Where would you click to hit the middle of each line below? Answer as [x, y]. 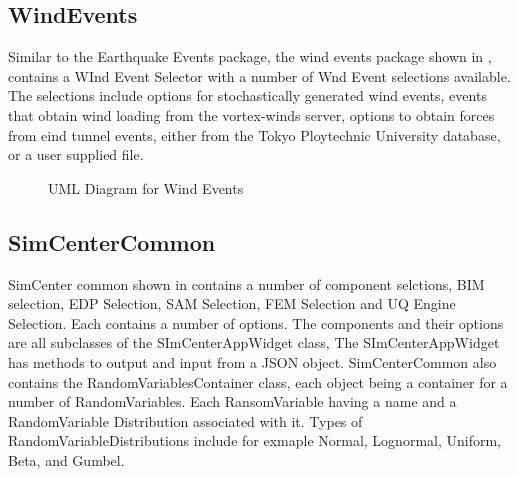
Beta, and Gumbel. [66, 459]
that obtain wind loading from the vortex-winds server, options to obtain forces [251, 114]
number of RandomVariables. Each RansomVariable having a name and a [232, 401]
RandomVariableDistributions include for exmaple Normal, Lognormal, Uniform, [254, 440]
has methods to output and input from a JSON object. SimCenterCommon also [252, 361]
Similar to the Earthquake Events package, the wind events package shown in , [250, 56]
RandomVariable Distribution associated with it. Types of [185, 420]
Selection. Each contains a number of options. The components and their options [256, 322]
